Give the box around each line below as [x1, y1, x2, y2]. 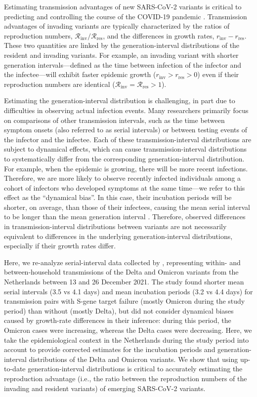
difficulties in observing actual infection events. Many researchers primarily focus [4, 105, 249, 115]
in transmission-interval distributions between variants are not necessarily [4, 221, 227, 232]
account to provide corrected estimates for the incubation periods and [4, 344, 215, 355]
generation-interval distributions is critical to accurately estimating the [28, 363, 243, 374]
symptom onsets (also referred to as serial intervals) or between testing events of [4, 124, 248, 135]
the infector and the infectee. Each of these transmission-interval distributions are [4, 134, 252, 144]
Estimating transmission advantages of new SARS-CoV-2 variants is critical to [4, 1, 242, 11]
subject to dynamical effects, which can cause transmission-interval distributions [4, 144, 247, 154]
